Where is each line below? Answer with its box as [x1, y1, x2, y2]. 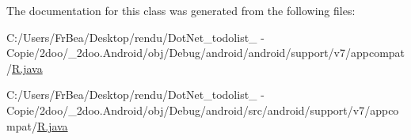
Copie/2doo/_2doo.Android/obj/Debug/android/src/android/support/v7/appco [6, 101, 399, 118]
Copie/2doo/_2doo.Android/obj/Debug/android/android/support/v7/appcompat [6, 44, 405, 61]
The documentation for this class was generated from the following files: [6, 2, 356, 18]
